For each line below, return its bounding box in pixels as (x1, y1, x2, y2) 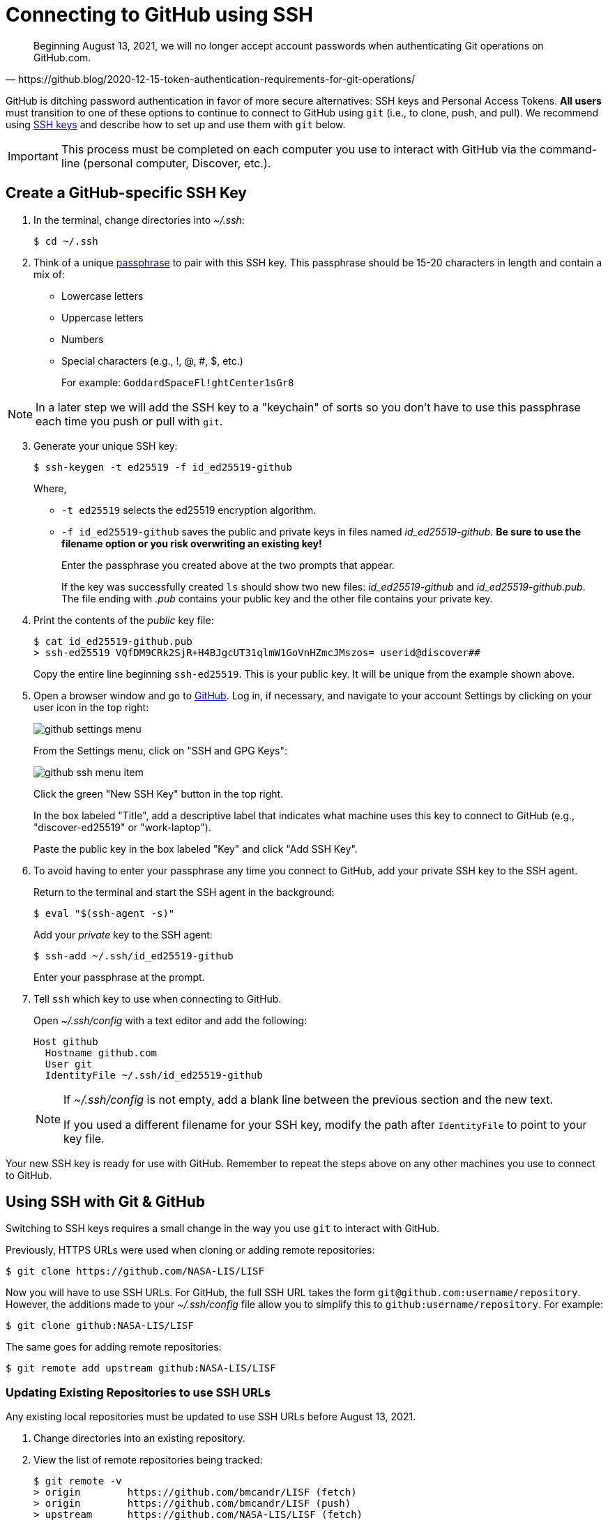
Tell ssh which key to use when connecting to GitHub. (33, 992, 282, 1005)
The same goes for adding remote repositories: (6, 1341, 222, 1353)
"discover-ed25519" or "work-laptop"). (33, 821, 211, 833)
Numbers (61, 333, 104, 345)
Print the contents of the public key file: (33, 614, 214, 626)
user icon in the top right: (33, 701, 149, 713)
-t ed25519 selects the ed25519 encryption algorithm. (61, 503, 317, 516)
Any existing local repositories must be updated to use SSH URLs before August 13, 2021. (6, 1411, 416, 1423)
